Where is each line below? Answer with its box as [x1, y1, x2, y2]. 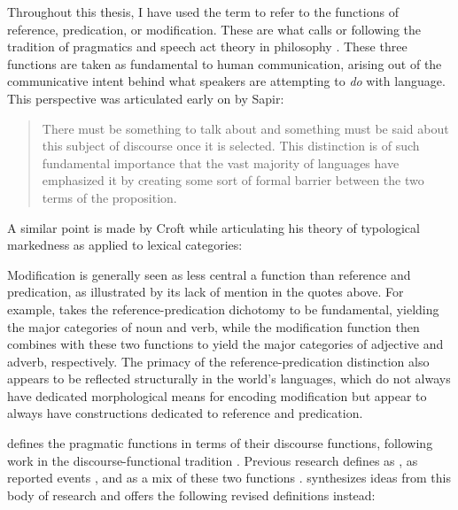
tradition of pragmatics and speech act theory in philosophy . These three [7, 37, 408, 56]
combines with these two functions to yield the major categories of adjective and [7, 335, 444, 353]
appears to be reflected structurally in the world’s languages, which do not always [7, 369, 451, 388]
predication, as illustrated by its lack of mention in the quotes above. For [7, 282, 404, 301]
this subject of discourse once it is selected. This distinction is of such [42, 136, 420, 155]
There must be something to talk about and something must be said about [42, 119, 449, 137]
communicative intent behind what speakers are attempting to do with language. [7, 72, 446, 90]
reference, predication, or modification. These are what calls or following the [7, 19, 422, 38]
